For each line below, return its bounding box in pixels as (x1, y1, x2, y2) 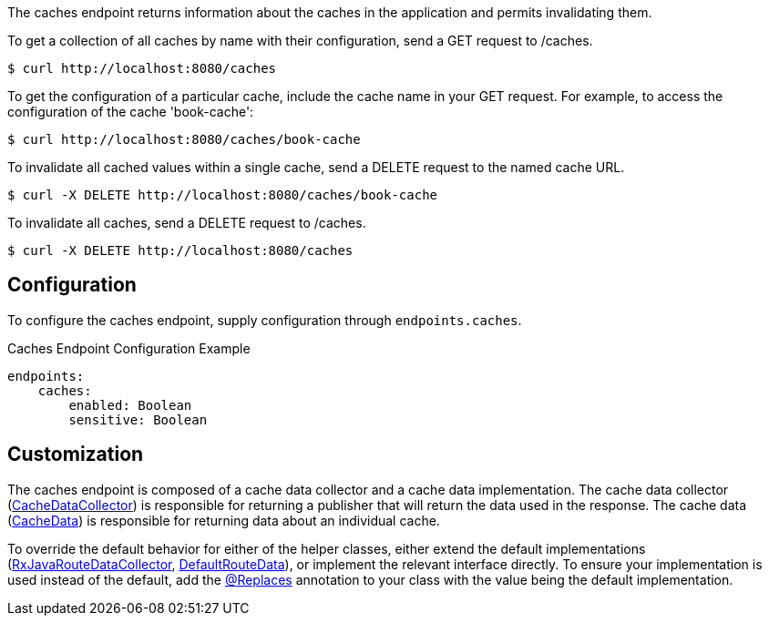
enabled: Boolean (68, 397, 192, 413)
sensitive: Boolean (68, 412, 208, 427)
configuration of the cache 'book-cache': (7, 104, 254, 119)
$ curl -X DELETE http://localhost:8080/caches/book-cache (7, 188, 438, 202)
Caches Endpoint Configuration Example (7, 340, 251, 356)
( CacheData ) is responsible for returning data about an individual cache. (7, 512, 440, 528)
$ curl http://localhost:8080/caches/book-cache (7, 132, 361, 147)
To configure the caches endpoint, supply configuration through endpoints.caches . (7, 311, 522, 328)
